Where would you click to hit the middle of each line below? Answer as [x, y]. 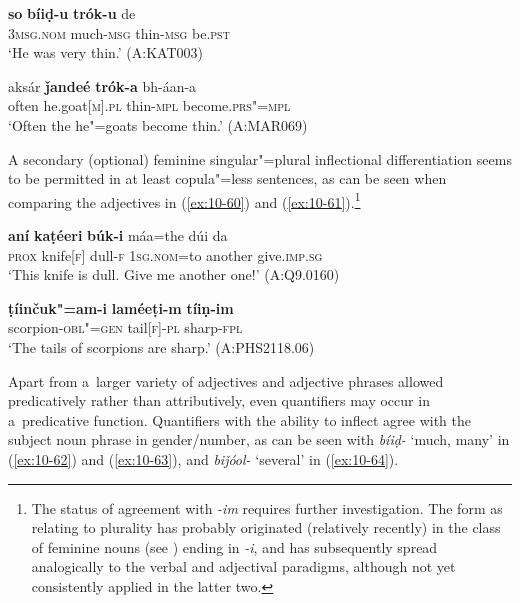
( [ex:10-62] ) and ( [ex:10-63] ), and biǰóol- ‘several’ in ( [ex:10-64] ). [203, 458]
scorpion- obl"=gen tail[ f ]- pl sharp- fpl [125, 327]
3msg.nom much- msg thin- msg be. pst [119, 32]
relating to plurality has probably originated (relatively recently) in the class [266, 527]
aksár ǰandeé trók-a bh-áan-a [102, 85]
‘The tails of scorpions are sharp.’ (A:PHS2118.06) [161, 346]
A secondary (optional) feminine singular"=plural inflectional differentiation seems [260, 158]
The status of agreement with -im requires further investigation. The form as [267, 507]
